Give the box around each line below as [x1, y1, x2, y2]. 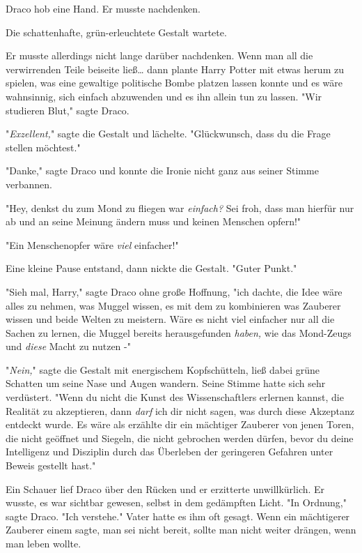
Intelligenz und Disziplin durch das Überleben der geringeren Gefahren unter [6, 444, 333, 459]
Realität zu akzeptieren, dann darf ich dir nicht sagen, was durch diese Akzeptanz [6, 403, 355, 418]
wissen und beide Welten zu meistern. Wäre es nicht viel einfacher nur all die [6, 312, 335, 326]
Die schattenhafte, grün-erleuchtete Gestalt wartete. [6, 24, 227, 39]
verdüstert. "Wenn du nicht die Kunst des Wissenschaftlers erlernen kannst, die [6, 390, 344, 404]
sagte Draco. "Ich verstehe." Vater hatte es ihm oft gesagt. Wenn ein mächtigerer [6, 508, 350, 523]
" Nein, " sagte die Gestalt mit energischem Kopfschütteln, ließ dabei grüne [6, 362, 320, 377]
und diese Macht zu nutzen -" [6, 339, 131, 354]
